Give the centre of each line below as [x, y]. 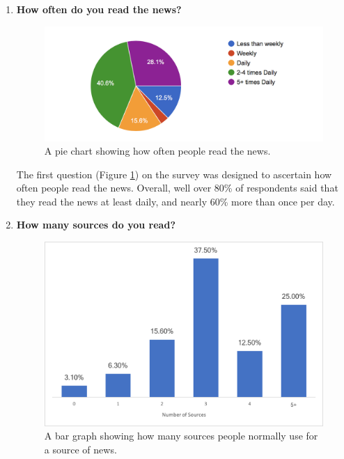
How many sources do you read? [96, 225]
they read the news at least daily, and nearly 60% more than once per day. [175, 201]
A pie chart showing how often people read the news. [157, 151]
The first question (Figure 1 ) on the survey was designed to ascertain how [174, 174]
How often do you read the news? [99, 9]
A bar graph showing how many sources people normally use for [181, 436]
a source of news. [80, 449]
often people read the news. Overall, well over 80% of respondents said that [177, 188]
